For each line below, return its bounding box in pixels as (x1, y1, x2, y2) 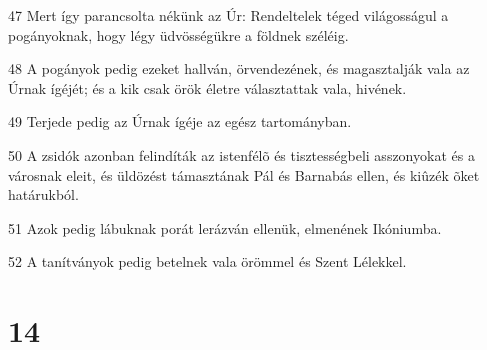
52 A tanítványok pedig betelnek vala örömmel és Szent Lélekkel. (8, 251, 407, 272)
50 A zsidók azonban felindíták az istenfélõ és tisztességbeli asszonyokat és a (8, 144, 475, 165)
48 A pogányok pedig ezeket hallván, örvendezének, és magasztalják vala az (8, 58, 470, 79)
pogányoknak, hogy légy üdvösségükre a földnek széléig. (8, 24, 349, 45)
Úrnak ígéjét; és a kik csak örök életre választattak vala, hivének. (8, 77, 407, 98)
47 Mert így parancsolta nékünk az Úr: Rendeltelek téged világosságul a (8, 5, 449, 25)
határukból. (8, 184, 79, 205)
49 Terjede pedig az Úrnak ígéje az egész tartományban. (8, 111, 352, 132)
